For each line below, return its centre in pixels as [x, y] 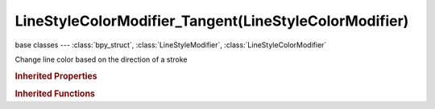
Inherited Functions [55, 94]
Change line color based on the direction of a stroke [101, 59]
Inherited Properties [56, 76]
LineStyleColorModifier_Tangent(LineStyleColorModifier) [212, 21]
